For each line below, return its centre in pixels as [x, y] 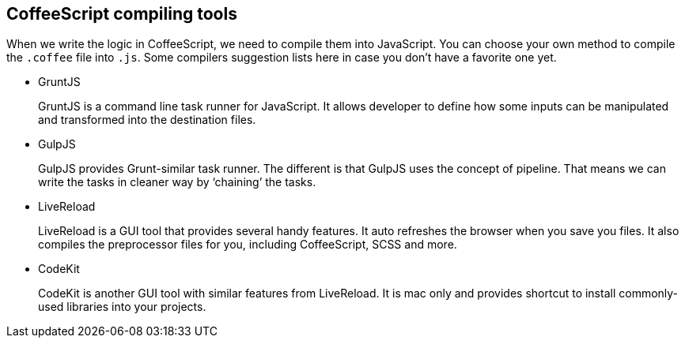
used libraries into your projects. [122, 307]
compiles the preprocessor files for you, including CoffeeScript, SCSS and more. [248, 245]
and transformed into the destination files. [147, 120]
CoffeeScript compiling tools [122, 14]
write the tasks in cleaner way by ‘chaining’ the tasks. [177, 182]
